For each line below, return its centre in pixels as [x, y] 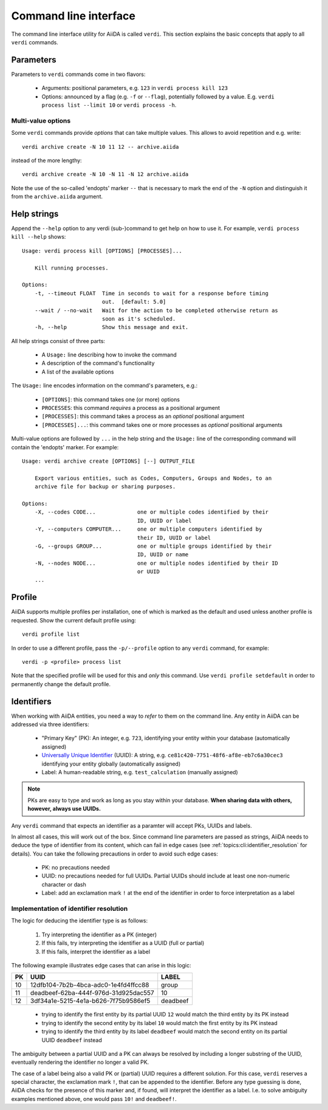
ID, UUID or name [163, 555]
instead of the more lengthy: [46, 160]
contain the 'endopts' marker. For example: [65, 447]
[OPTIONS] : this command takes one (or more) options [111, 399]
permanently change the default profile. [61, 684]
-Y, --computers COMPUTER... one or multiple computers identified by [148, 529]
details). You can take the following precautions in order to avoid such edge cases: [114, 854]
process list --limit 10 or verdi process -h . [109, 105]
